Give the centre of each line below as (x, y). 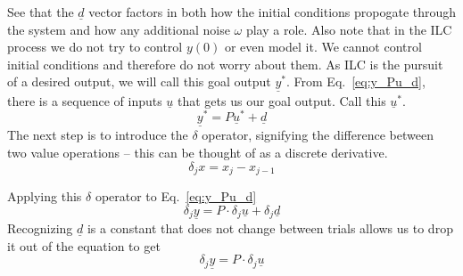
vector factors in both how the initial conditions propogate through (273, 12)
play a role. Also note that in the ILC (349, 29)
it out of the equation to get (84, 245)
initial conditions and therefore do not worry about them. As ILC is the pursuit (225, 64)
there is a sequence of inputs (85, 100)
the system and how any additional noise (119, 29)
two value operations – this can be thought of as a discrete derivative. (198, 153)
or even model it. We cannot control (323, 47)
